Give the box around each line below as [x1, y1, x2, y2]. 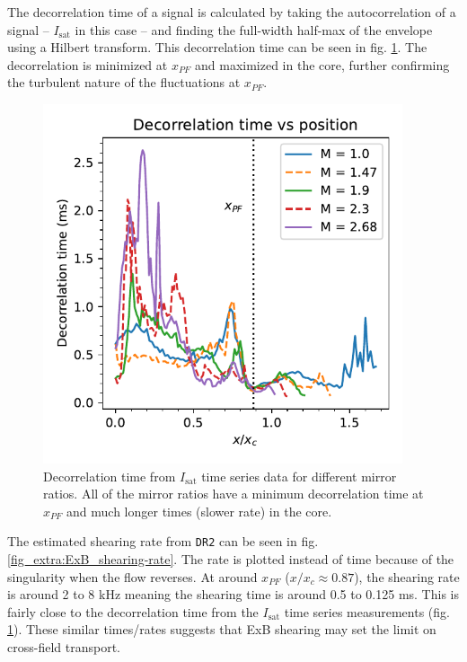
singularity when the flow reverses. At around [7, 567, 258, 586]
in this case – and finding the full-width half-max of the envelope [75, 20, 433, 39]
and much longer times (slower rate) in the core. [66, 501, 332, 520]
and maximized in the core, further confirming [195, 55, 450, 74]
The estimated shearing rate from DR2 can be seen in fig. [7, 532, 319, 551]
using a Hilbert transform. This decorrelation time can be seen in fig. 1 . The [7, 38, 427, 57]
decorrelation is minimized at [7, 55, 168, 74]
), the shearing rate [354, 567, 460, 586]
